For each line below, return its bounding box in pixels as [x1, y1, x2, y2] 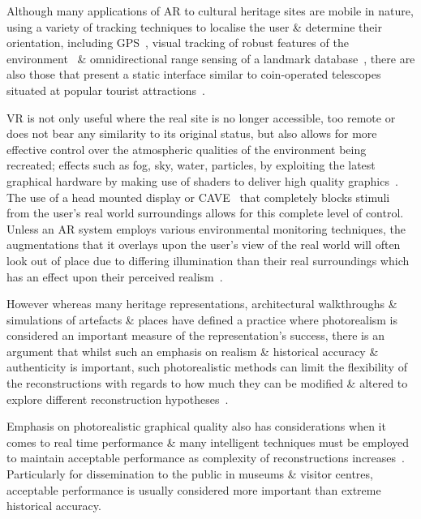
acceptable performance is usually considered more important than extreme [6, 481, 381, 498]
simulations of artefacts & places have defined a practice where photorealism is [6, 311, 398, 328]
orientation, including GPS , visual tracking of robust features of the [6, 34, 349, 51]
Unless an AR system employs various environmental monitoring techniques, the [6, 220, 406, 237]
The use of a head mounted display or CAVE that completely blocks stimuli [6, 188, 390, 205]
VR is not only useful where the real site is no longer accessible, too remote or [6, 109, 396, 126]
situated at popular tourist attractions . [6, 81, 206, 98]
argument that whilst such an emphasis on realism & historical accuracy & [6, 342, 379, 359]
